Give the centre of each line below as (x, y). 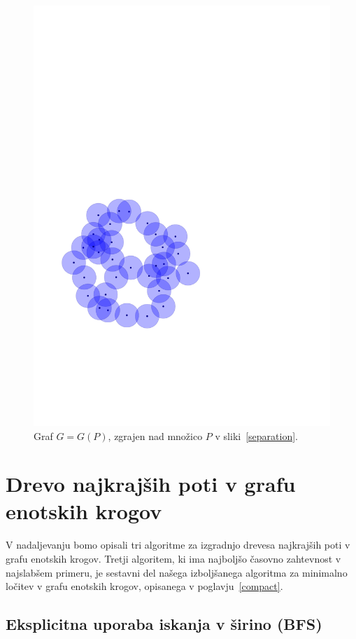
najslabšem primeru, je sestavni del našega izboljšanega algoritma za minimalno (177, 572)
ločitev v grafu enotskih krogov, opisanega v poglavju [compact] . (144, 586)
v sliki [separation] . (256, 435)
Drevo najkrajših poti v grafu (151, 484)
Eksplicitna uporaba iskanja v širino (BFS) (164, 624)
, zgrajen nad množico (155, 435)
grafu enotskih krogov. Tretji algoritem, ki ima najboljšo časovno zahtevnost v (173, 559)
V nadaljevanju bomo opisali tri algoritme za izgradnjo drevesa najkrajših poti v (178, 545)
